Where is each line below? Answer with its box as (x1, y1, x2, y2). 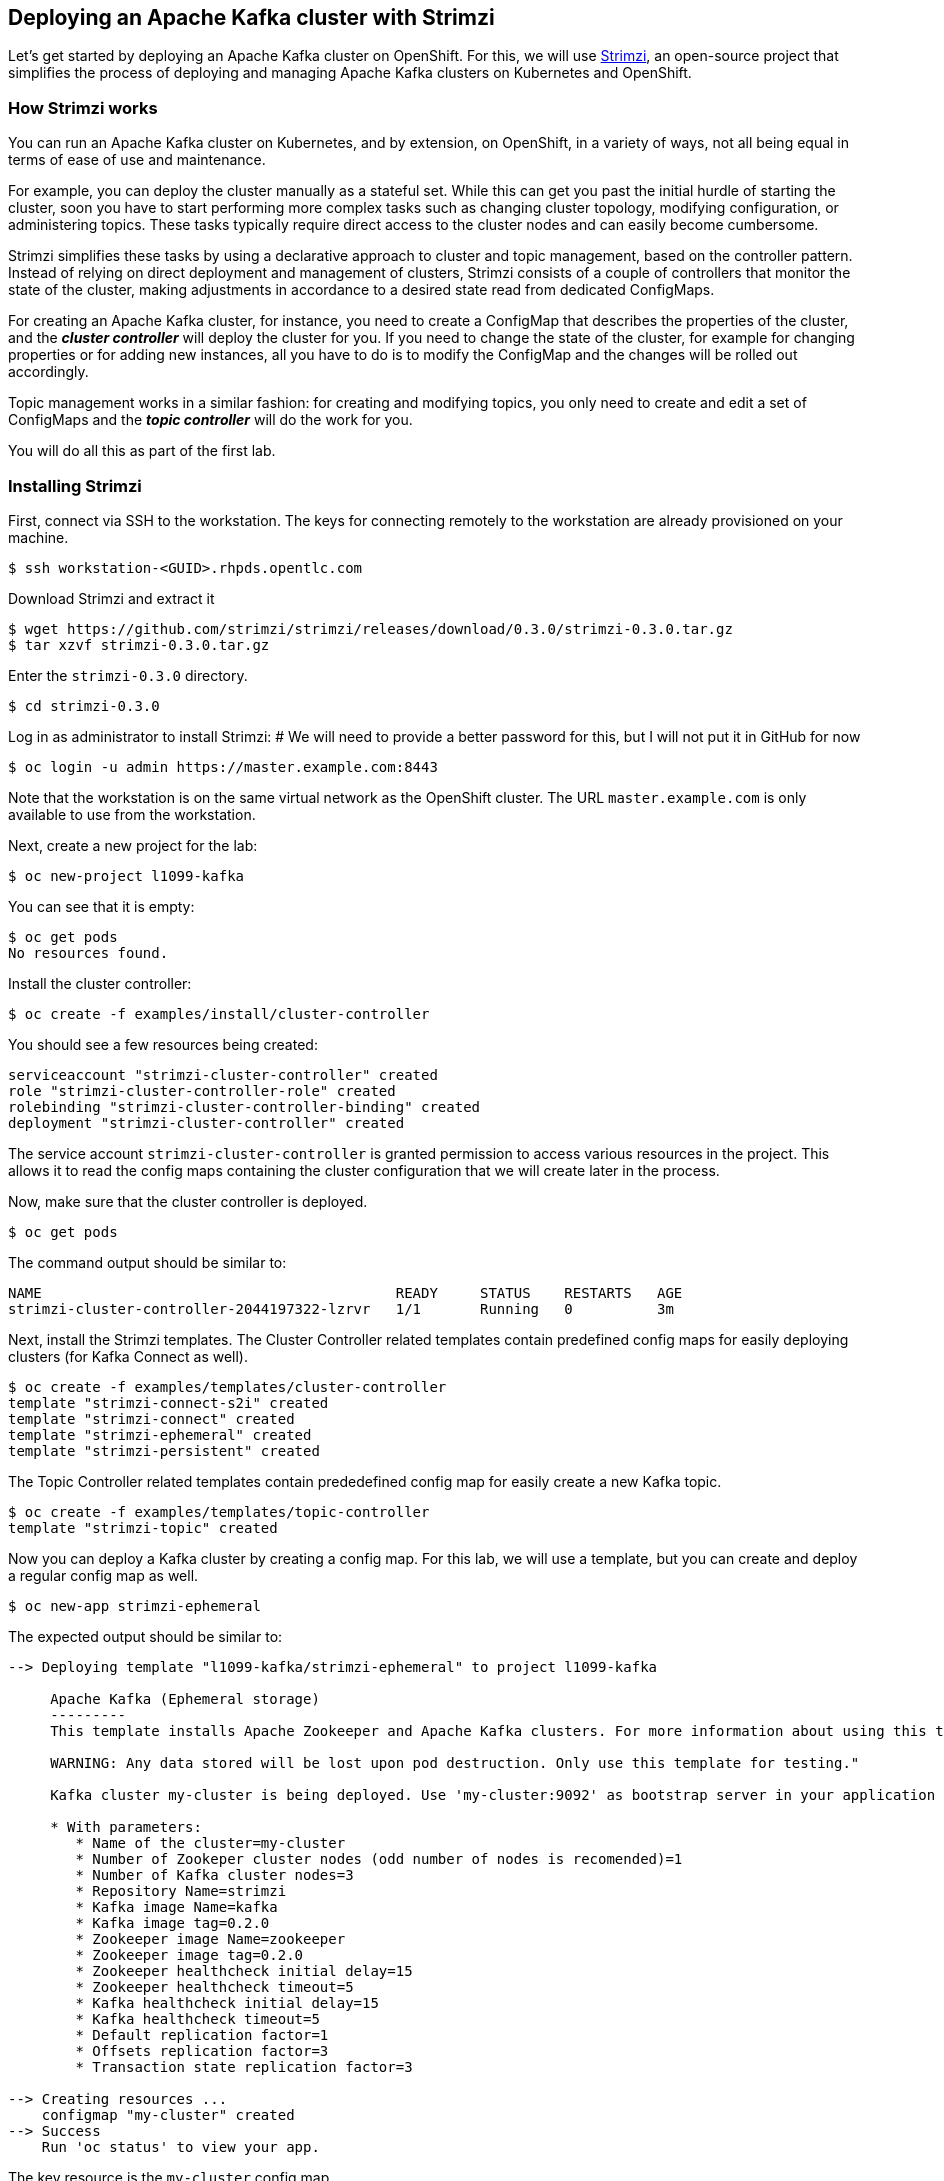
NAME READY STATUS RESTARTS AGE (8, 1284, 683, 1301)
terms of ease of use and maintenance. (8, 151, 266, 169)
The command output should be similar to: (8, 1253, 287, 1271)
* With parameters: (50, 1818, 202, 1835)
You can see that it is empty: (8, 897, 195, 915)
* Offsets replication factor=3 (75, 2042, 329, 2059)
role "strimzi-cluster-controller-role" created (8, 1082, 396, 1099)
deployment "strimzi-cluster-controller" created (8, 1114, 405, 1131)
